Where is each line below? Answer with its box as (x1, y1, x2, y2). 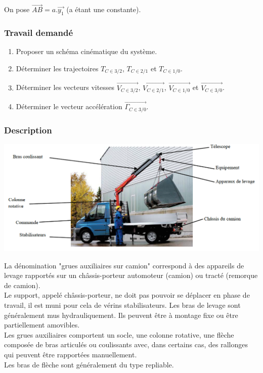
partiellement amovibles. (4, 319, 80, 330)
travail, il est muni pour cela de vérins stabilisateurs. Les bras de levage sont (4, 299, 241, 310)
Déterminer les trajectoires (16, 63, 99, 73)
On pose (4, 4, 30, 15)
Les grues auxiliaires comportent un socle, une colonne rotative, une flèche (4, 329, 234, 340)
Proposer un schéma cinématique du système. (16, 46, 157, 57)
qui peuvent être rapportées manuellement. (4, 349, 137, 359)
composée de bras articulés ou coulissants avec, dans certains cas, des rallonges (4, 339, 248, 350)
